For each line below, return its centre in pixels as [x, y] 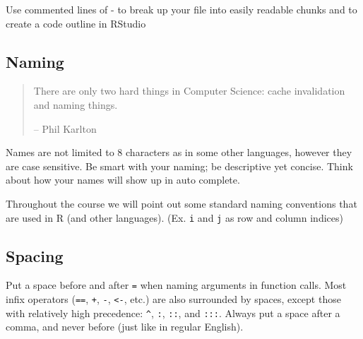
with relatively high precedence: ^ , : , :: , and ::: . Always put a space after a [173, 313]
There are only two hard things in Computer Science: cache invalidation [189, 91]
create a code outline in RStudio [76, 23]
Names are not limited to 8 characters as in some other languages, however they [179, 152]
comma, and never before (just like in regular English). [125, 327]
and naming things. [76, 104]
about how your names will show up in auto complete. [123, 180]
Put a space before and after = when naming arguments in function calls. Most [176, 285]
